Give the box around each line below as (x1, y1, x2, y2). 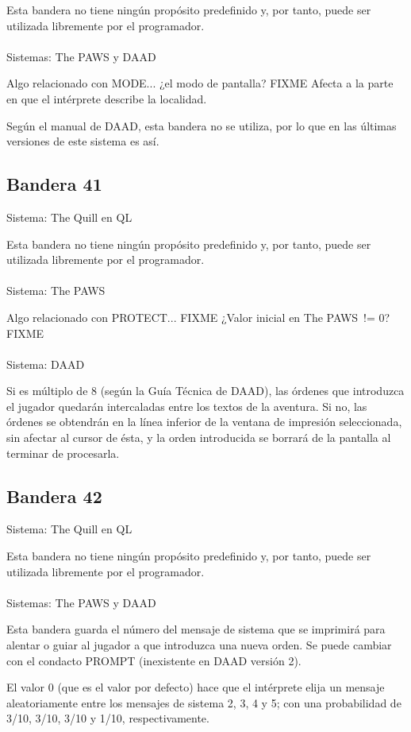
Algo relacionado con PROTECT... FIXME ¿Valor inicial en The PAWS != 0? (6, 308, 390, 325)
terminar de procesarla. (6, 444, 120, 461)
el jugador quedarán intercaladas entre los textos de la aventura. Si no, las (6, 397, 367, 414)
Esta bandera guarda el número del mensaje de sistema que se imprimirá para (6, 621, 386, 637)
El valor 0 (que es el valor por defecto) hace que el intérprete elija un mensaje (6, 679, 385, 695)
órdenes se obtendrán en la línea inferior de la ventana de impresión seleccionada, (6, 413, 402, 430)
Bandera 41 (6, 172, 102, 196)
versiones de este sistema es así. (6, 133, 159, 149)
